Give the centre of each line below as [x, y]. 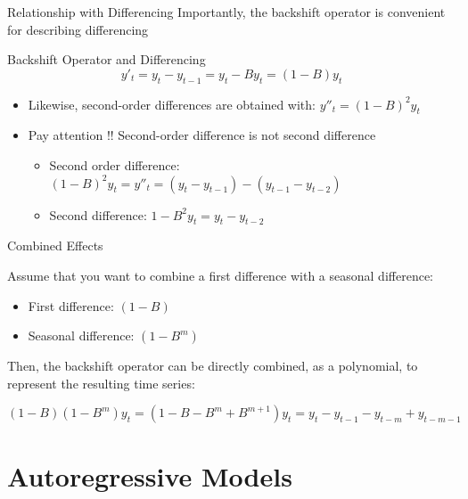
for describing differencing [78, 29]
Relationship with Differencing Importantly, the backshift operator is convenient [226, 12]
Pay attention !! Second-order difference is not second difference [202, 135]
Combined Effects [55, 245]
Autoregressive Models [150, 475]
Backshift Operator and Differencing [107, 59]
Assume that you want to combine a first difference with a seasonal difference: [220, 275]
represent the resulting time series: [101, 383]
